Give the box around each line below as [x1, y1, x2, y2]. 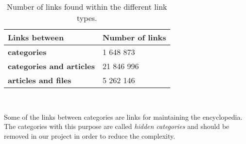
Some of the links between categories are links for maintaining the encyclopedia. [4, 111, 243, 122]
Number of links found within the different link [7, 1, 167, 12]
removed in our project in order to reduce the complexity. [4, 130, 176, 141]
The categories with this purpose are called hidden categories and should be [4, 121, 229, 131]
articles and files [8, 74, 71, 86]
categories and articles [8, 60, 95, 72]
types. [77, 12, 97, 23]
